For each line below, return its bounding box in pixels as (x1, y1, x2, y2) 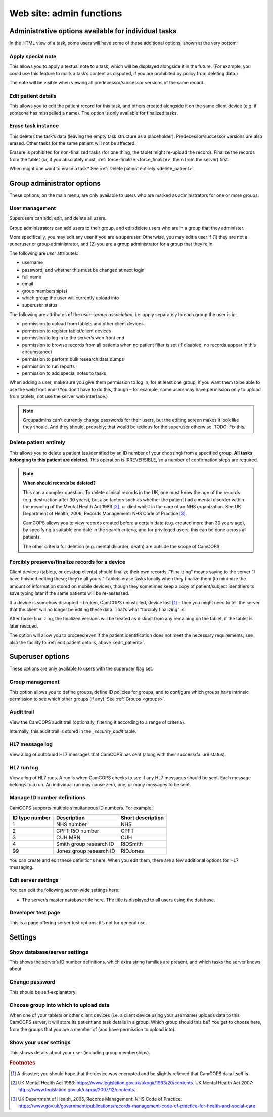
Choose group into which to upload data (9, 1002, 110, 1009)
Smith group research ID (56, 840, 114, 847)
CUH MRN (56, 834, 81, 841)
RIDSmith (120, 840, 143, 847)
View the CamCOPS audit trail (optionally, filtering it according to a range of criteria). (9, 719, 186, 725)
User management (9, 205, 56, 212)
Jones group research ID (56, 847, 116, 854)
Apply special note (9, 53, 57, 60)
